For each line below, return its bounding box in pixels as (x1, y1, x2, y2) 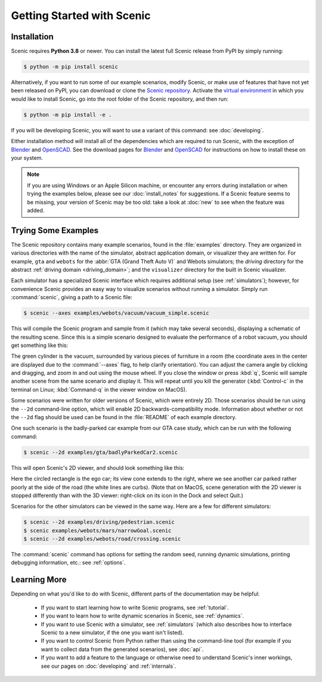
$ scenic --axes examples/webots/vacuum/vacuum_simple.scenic (23, 310, 209, 317)
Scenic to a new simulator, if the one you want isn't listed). (41, 629, 184, 636)
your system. (11, 154, 44, 161)
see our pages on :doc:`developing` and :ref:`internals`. (41, 662, 177, 669)
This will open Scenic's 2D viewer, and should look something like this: (11, 464, 185, 471)
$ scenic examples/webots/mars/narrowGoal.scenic (23, 527, 172, 534)
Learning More (11, 575, 67, 585)
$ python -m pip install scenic (23, 63, 119, 70)
